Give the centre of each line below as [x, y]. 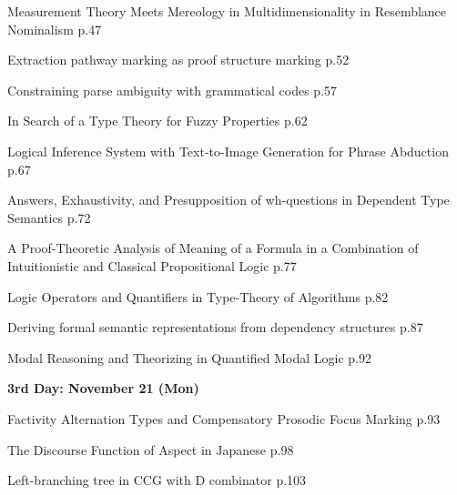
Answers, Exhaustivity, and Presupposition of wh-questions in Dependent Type [228, 200]
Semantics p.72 [49, 217]
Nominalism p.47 [55, 29]
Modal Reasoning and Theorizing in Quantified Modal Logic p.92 [189, 357]
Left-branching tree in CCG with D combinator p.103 [157, 480]
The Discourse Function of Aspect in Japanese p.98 [151, 449]
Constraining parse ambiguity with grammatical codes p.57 [173, 90]
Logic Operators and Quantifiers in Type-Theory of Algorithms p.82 [198, 296]
